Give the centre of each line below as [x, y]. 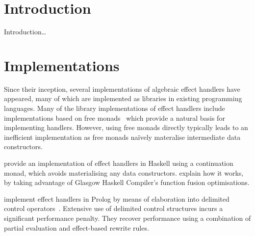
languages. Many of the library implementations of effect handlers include [115, 108]
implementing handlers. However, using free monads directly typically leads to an [126, 127]
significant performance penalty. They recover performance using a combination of [127, 218]
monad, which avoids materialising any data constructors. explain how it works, [124, 172]
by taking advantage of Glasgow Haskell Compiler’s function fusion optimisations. [127, 182]
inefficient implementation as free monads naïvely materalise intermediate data [122, 137]
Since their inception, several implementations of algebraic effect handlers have [122, 89]
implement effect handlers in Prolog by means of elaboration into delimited [117, 198]
